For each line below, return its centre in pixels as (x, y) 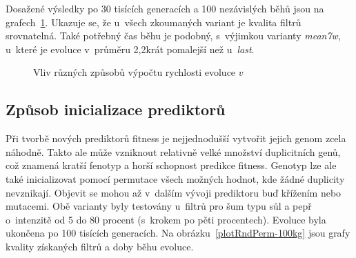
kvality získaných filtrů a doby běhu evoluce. (100, 246)
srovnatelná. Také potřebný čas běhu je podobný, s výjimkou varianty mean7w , (173, 36)
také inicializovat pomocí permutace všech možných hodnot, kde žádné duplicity (175, 178)
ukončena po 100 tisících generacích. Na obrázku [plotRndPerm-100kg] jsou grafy (178, 233)
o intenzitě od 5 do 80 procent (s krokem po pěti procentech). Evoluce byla (166, 219)
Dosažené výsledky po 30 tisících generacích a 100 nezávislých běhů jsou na (165, 8)
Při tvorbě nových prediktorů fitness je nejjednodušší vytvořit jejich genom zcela (176, 138)
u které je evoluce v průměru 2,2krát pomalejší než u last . (130, 49)
